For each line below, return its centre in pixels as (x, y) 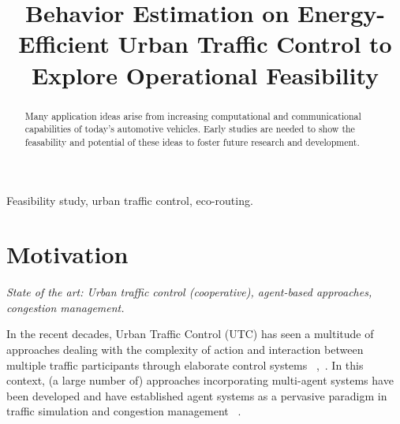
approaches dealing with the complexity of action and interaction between (185, 350)
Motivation (67, 254)
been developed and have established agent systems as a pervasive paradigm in (197, 395)
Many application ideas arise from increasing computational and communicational (193, 115)
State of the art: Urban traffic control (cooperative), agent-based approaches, (189, 292)
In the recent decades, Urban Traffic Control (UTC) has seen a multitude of (190, 334)
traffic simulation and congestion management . (124, 411)
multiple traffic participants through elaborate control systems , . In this (185, 364)
